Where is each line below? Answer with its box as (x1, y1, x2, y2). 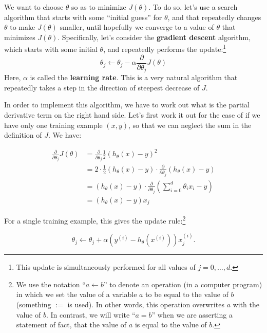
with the (233, 299, 259, 310)
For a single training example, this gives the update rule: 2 (4, 214, 186, 226)
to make (10, 22, 35, 32)
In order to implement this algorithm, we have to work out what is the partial (4, 99, 250, 110)
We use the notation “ (16, 279, 86, 289)
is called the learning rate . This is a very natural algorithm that (30, 72, 238, 83)
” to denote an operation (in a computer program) (103, 279, 262, 289)
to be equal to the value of (145, 289, 228, 300)
